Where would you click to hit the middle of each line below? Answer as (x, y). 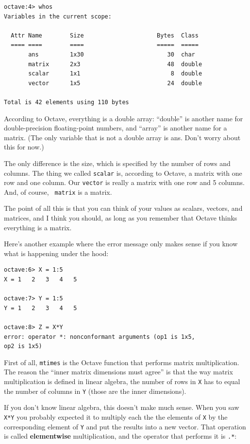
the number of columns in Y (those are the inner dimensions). (95, 391)
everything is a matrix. (38, 227)
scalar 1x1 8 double (115, 74)
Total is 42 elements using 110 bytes (67, 102)
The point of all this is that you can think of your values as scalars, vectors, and (123, 208)
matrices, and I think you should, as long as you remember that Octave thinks (121, 218)
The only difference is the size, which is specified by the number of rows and (117, 163)
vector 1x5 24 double (115, 83)
